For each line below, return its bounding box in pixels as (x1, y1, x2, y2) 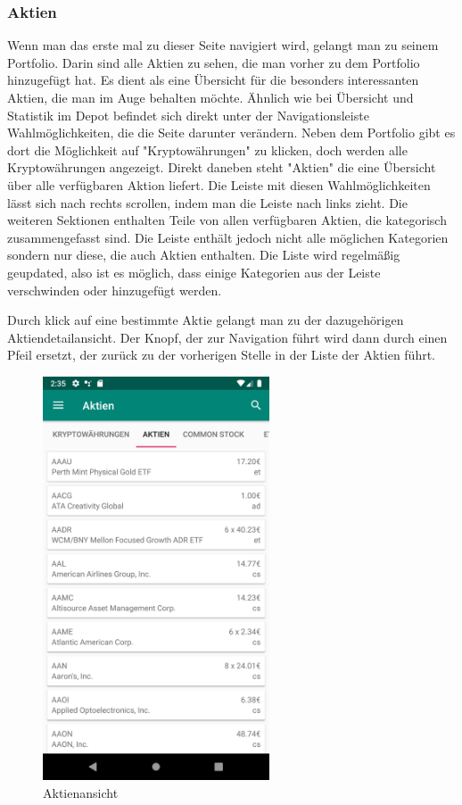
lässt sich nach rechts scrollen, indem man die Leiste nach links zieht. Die (7, 193, 408, 212)
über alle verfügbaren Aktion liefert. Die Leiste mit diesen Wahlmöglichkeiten (7, 175, 431, 194)
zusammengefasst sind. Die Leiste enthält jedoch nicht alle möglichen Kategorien (7, 228, 449, 246)
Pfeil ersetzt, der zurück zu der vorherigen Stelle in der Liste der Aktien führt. (7, 345, 436, 364)
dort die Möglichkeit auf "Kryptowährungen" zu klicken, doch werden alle (7, 140, 408, 159)
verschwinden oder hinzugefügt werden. (7, 280, 222, 299)
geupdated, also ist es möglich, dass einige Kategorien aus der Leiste (7, 262, 381, 281)
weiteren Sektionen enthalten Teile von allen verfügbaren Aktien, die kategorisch (7, 211, 447, 229)
